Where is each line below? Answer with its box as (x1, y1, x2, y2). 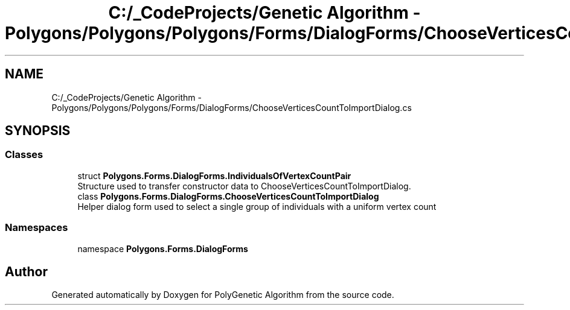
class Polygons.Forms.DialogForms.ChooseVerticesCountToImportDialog (77, 191, 379, 201)
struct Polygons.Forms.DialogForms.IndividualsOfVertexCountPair (77, 170, 351, 181)
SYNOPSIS (5, 123, 71, 139)
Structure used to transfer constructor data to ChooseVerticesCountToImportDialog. (77, 180, 411, 191)
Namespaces (5, 221, 68, 234)
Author (5, 264, 48, 279)
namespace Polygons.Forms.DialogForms (77, 243, 248, 254)
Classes (5, 148, 43, 161)
